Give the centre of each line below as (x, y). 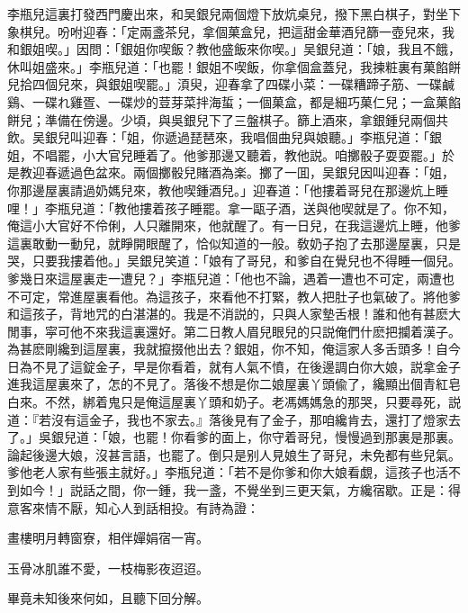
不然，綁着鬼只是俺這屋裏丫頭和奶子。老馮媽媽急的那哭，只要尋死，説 (252, 402)
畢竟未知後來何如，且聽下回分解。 (108, 598)
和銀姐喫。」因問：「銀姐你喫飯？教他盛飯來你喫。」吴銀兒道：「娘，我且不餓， (234, 49)
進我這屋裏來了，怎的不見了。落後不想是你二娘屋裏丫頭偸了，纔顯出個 (215, 384)
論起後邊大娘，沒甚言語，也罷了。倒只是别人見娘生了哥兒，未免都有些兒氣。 (234, 454)
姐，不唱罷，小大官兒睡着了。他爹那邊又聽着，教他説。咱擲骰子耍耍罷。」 (225, 154)
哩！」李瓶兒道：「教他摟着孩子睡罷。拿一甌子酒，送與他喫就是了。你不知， (231, 207)
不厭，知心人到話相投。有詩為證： (158, 507)
